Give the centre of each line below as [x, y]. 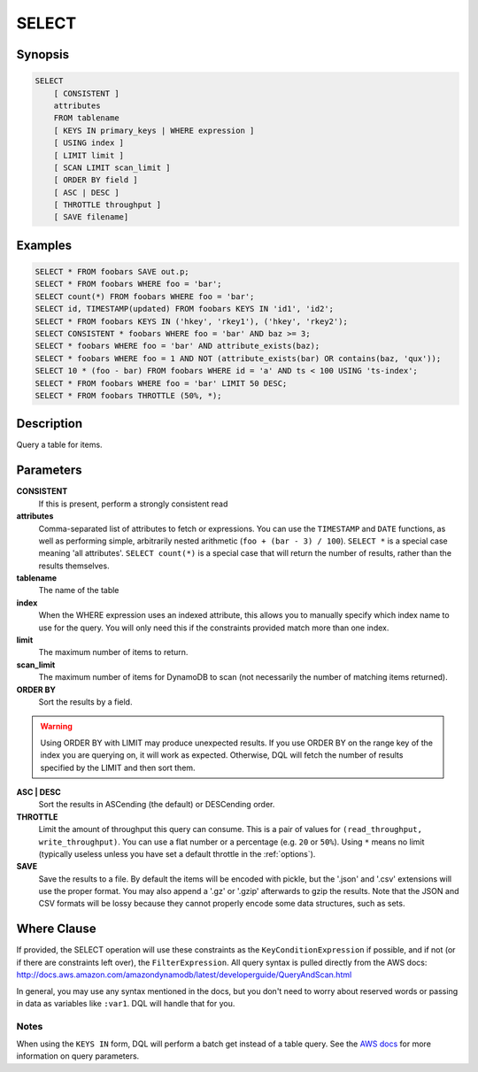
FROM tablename [86, 118]
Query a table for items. [59, 445]
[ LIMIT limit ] [89, 155]
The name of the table [79, 590]
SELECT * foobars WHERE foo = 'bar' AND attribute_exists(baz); [177, 346]
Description [50, 424]
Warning [56, 727]
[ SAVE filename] [91, 217]
